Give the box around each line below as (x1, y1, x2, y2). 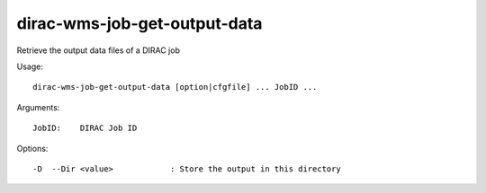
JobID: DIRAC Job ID (32, 123, 138, 134)
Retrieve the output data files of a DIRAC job (16, 45, 180, 56)
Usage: (16, 61, 44, 72)
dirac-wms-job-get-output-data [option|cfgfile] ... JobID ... (32, 82, 318, 92)
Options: (16, 143, 49, 154)
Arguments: (16, 101, 60, 112)
